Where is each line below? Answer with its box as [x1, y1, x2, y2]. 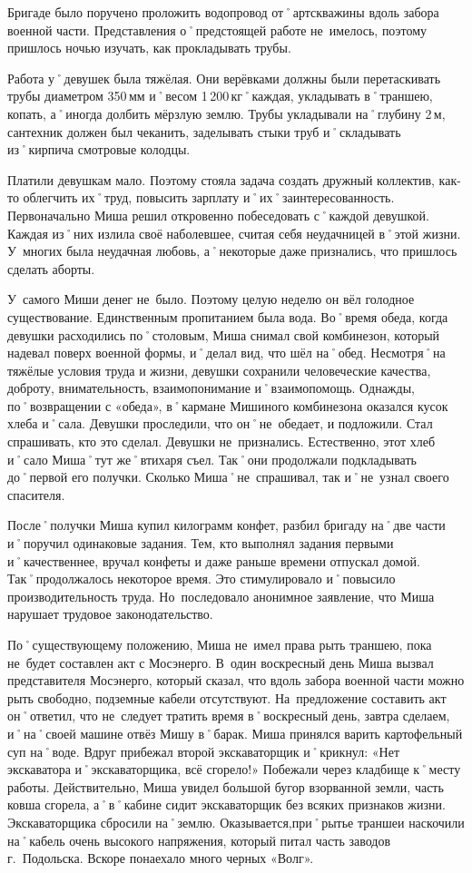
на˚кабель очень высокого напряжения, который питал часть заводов [7, 830, 391, 849]
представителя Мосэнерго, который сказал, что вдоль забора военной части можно [7, 671, 465, 690]
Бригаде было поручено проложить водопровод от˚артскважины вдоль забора [7, 3, 439, 21]
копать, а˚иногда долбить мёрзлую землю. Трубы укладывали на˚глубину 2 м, [7, 103, 446, 123]
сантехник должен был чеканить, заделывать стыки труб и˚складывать [7, 122, 401, 141]
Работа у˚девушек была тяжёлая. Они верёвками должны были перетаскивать [7, 68, 441, 87]
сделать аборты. [7, 259, 95, 278]
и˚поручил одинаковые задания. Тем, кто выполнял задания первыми [7, 534, 394, 553]
